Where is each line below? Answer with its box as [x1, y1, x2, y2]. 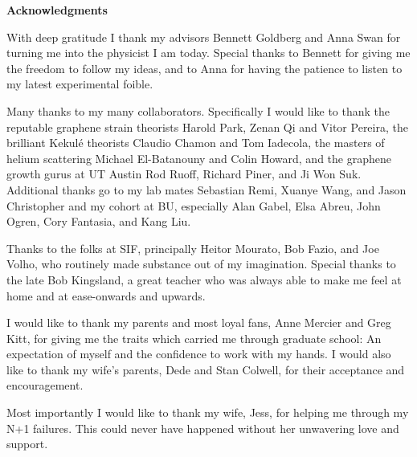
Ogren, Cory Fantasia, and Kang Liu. [6, 213, 191, 230]
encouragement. [6, 377, 84, 394]
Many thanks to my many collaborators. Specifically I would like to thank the [6, 102, 390, 119]
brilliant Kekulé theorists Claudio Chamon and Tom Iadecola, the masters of [6, 134, 385, 151]
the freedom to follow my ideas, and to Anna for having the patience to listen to [6, 59, 403, 76]
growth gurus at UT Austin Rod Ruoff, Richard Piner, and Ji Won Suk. [6, 165, 362, 182]
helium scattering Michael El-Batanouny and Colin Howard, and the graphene [6, 149, 391, 166]
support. [6, 435, 48, 452]
